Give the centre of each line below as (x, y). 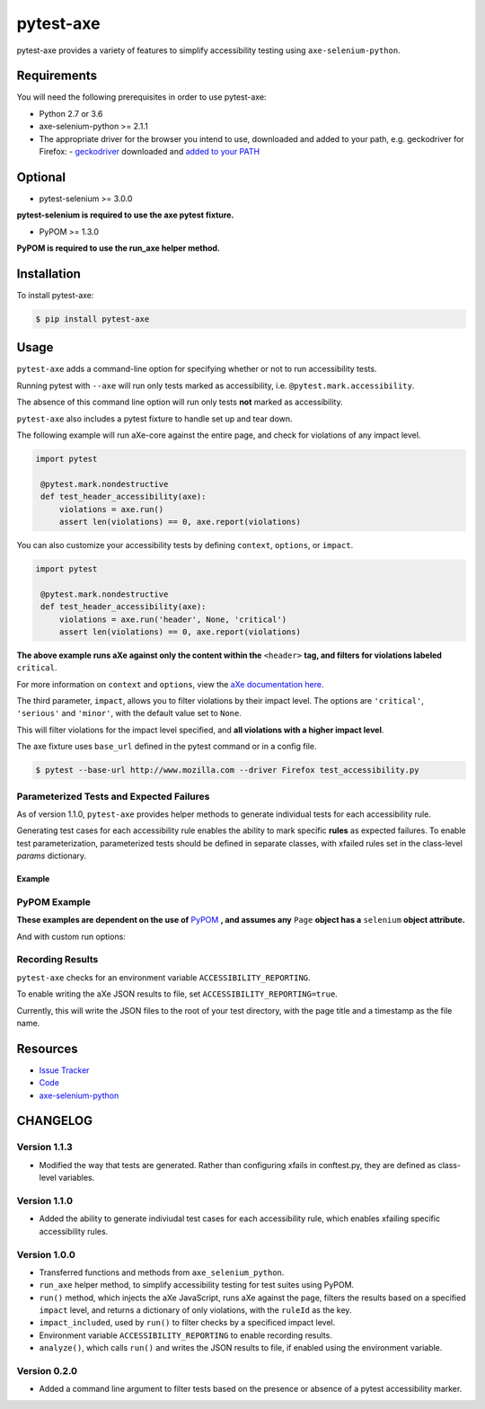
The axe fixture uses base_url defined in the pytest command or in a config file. (167, 747)
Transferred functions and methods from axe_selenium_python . (162, 1272)
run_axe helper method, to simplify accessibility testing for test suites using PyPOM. (197, 1285)
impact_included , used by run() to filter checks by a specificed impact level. (187, 1323)
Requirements (57, 76)
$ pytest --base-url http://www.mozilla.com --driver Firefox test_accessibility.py (227, 770)
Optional (41, 177)
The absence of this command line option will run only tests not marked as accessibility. (180, 402)
